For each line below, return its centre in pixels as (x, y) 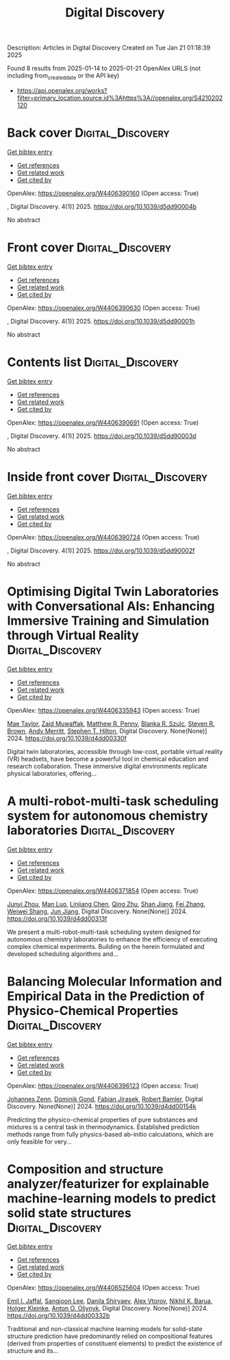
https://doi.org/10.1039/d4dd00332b (59, 1316)
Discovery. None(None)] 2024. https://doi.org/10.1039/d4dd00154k (102, 1106)
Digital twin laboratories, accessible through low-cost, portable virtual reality (115, 751)
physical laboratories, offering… (52, 773)
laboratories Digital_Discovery (91, 830)
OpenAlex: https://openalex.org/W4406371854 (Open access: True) (103, 891)
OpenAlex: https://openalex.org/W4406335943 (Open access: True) (104, 710)
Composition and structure (85, 1169)
